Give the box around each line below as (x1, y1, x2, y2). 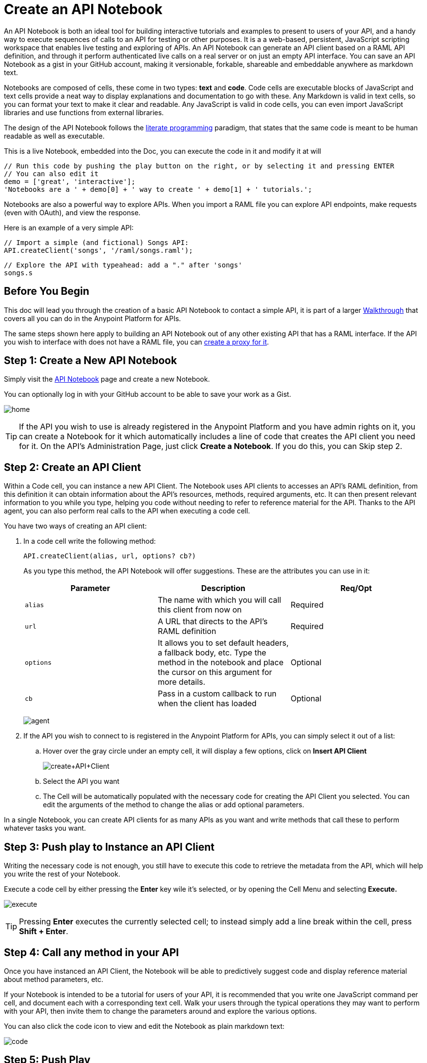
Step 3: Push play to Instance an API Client (4, 840, 214, 853)
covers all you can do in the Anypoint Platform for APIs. (4, 314, 181, 323)
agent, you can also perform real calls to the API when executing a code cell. (4, 507, 250, 515)
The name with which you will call (157, 595, 281, 605)
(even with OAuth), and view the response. (4, 208, 141, 217)
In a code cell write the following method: (23, 537, 156, 546)
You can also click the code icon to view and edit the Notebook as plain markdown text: (4, 1022, 285, 1030)
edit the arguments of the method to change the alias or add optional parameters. (43, 800, 304, 809)
